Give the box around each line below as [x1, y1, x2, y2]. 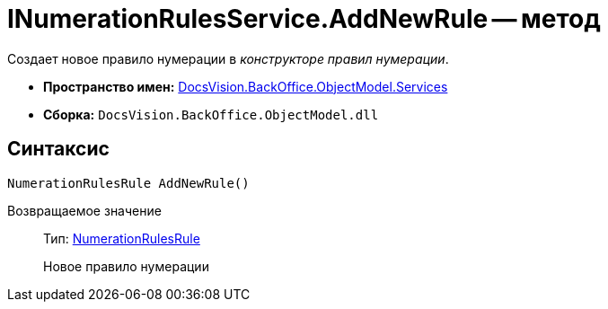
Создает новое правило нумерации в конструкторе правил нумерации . [7, 50, 449, 66]
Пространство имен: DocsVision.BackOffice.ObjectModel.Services [43, 78, 448, 94]
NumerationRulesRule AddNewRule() [7, 175, 250, 190]
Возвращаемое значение [7, 202, 162, 218]
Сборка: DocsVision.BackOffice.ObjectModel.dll [43, 106, 379, 122]
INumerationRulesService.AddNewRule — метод [7, 4, 601, 34]
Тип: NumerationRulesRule [43, 230, 200, 246]
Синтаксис [7, 137, 110, 161]
